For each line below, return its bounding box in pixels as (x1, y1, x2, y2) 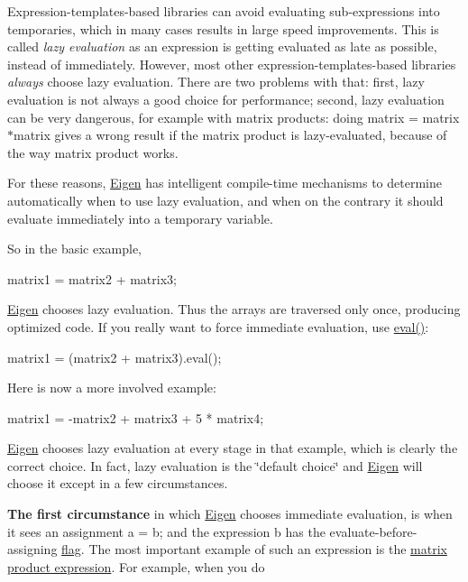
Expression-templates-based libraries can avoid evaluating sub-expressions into (7, 2, 440, 20)
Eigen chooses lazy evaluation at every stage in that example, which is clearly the (7, 439, 458, 457)
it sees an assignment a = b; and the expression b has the (7, 522, 326, 540)
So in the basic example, (7, 239, 142, 258)
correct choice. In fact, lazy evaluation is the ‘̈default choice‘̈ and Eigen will (7, 456, 423, 475)
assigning (7, 540, 58, 559)
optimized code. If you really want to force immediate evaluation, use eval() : (7, 317, 429, 336)
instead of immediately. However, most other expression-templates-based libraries (7, 54, 456, 73)
